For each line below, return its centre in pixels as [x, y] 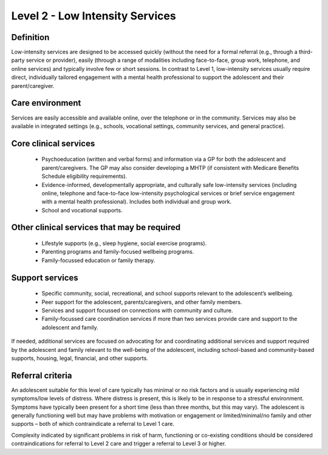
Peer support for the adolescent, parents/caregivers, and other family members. [142, 302]
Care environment [46, 103]
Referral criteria [42, 375]
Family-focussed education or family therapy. [98, 260]
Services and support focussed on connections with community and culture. [137, 311]
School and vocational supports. [82, 210]
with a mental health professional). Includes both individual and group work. [137, 202]
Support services [45, 278]
